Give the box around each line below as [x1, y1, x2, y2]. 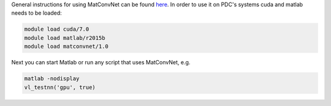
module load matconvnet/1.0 [24, 43, 108, 50]
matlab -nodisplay [24, 75, 80, 82]
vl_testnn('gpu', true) [24, 83, 96, 91]
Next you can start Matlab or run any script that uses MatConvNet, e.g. [11, 59, 191, 66]
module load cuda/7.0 [24, 26, 89, 33]
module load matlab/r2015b [24, 34, 105, 41]
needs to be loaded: [11, 9, 63, 17]
